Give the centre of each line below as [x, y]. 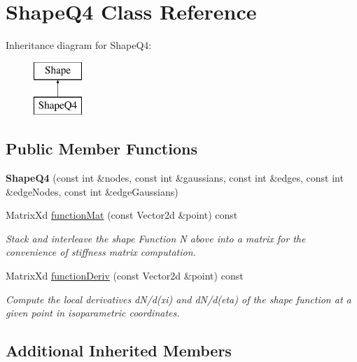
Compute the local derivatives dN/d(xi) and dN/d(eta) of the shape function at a [178, 299]
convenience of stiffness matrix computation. [101, 252]
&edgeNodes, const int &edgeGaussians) [92, 191]
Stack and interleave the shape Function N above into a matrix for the [156, 238]
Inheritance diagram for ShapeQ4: [79, 45]
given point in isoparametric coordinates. [93, 313]
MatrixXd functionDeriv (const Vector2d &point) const [125, 276]
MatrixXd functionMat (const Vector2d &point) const [122, 215]
